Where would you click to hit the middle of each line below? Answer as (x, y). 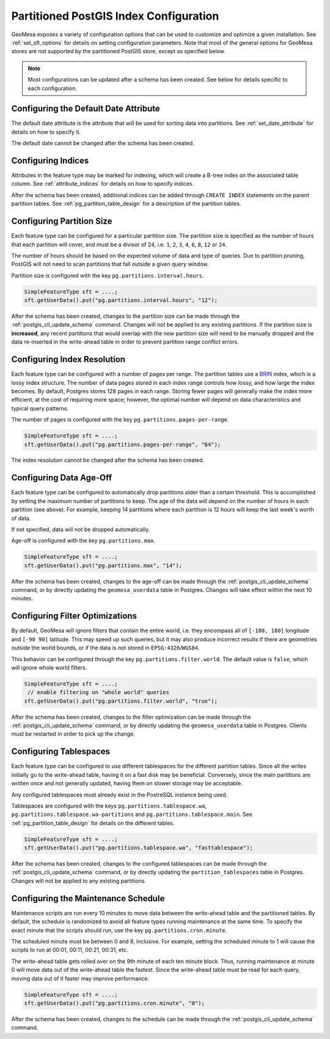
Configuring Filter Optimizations (74, 616)
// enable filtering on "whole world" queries (98, 693)
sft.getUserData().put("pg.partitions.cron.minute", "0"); (114, 1003)
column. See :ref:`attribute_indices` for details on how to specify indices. (103, 184)
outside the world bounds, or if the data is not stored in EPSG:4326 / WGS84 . (105, 648)
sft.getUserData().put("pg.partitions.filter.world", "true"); (121, 701)
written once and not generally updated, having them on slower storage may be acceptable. (127, 784)
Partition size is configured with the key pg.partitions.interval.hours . (108, 275)
